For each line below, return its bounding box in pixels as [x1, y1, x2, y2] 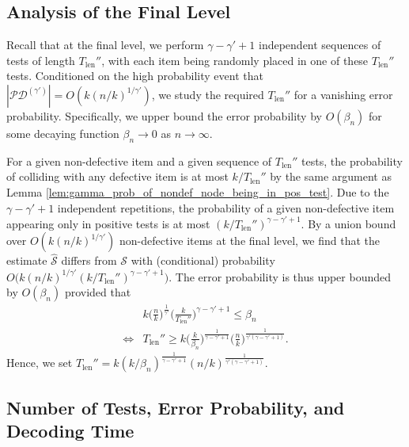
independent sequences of [259, 36, 381, 53]
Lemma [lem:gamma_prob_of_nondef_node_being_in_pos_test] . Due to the [6, 183, 389, 200]
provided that [64, 284, 131, 300]
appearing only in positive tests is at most [6, 215, 210, 231]
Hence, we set [6, 354, 73, 371]
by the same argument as [270, 168, 392, 185]
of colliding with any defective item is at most [6, 168, 229, 185]
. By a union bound [301, 215, 396, 231]
